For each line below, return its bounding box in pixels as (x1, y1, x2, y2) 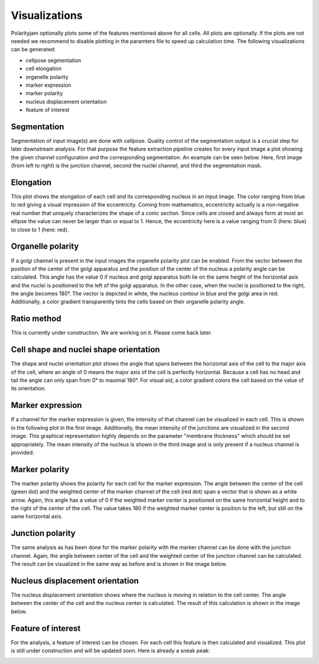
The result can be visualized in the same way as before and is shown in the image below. (11, 561, 227, 568)
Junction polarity (11, 528, 76, 538)
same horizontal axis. (11, 513, 63, 520)
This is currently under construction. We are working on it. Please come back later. (11, 329, 213, 336)
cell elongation (25, 65, 62, 72)
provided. (11, 449, 35, 456)
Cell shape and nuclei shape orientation (11, 345, 160, 355)
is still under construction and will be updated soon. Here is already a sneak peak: (11, 647, 210, 655)
